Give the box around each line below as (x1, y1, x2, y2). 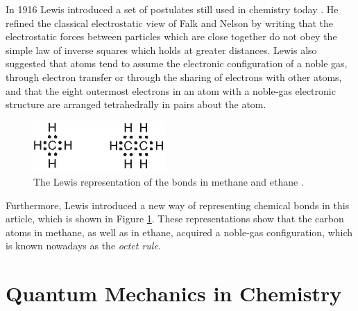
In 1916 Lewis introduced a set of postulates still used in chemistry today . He (6, 2, 339, 16)
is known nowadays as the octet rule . (6, 238, 161, 253)
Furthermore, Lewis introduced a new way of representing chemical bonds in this (6, 197, 350, 212)
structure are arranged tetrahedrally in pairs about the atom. (6, 97, 266, 112)
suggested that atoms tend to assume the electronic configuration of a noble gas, (6, 56, 348, 71)
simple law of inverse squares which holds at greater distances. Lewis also (6, 42, 317, 57)
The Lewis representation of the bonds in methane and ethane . (33, 175, 304, 189)
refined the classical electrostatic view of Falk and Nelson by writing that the (6, 15, 333, 30)
